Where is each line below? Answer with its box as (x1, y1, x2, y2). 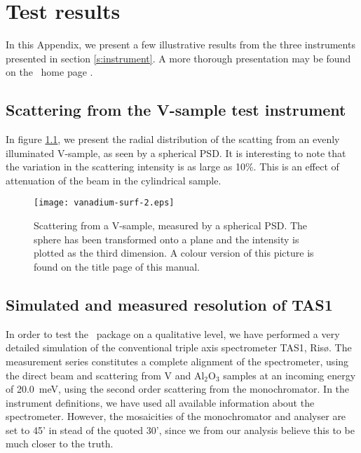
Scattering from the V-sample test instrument (6, 99, 346, 121)
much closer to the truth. (6, 436, 114, 451)
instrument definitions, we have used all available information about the (6, 395, 315, 410)
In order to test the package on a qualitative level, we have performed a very (6, 326, 340, 341)
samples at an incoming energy (223, 367, 356, 382)
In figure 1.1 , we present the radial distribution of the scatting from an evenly (6, 132, 340, 147)
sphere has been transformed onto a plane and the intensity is (34, 231, 299, 246)
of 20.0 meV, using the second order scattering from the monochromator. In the (6, 381, 350, 396)
